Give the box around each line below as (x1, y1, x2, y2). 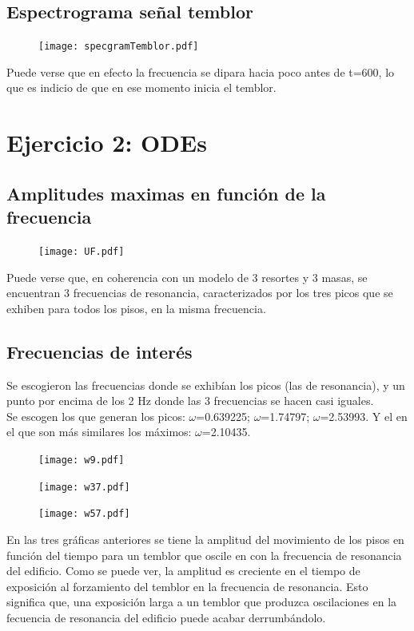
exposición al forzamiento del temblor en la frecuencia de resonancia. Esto (6, 577, 368, 594)
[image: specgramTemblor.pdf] (38, 41, 199, 53)
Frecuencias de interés (6, 339, 193, 363)
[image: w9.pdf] (38, 454, 125, 466)
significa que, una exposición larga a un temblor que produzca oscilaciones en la (6, 593, 397, 610)
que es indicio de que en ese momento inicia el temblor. (6, 79, 277, 96)
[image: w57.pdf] (38, 508, 130, 520)
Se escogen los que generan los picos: (6, 407, 185, 424)
